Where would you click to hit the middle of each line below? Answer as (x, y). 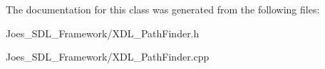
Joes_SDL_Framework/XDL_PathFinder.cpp (108, 57)
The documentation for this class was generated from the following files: (163, 9)
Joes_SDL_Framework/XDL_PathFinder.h (103, 33)
